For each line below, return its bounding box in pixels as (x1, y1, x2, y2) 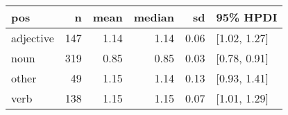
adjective (11, 30, 54, 46)
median (133, 9, 174, 25)
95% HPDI (216, 9, 278, 25)
